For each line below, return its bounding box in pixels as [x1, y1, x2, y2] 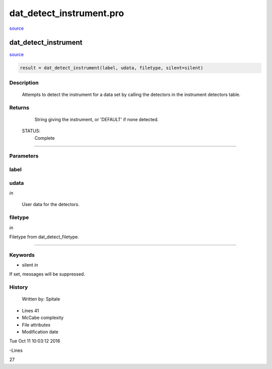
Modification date [22, 329, 59, 335]
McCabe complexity [22, 314, 64, 321]
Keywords [9, 251, 35, 258]
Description [9, 79, 39, 86]
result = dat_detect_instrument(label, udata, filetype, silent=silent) [20, 65, 203, 71]
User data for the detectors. [22, 201, 80, 207]
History [9, 284, 28, 291]
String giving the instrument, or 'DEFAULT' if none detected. [34, 116, 159, 122]
